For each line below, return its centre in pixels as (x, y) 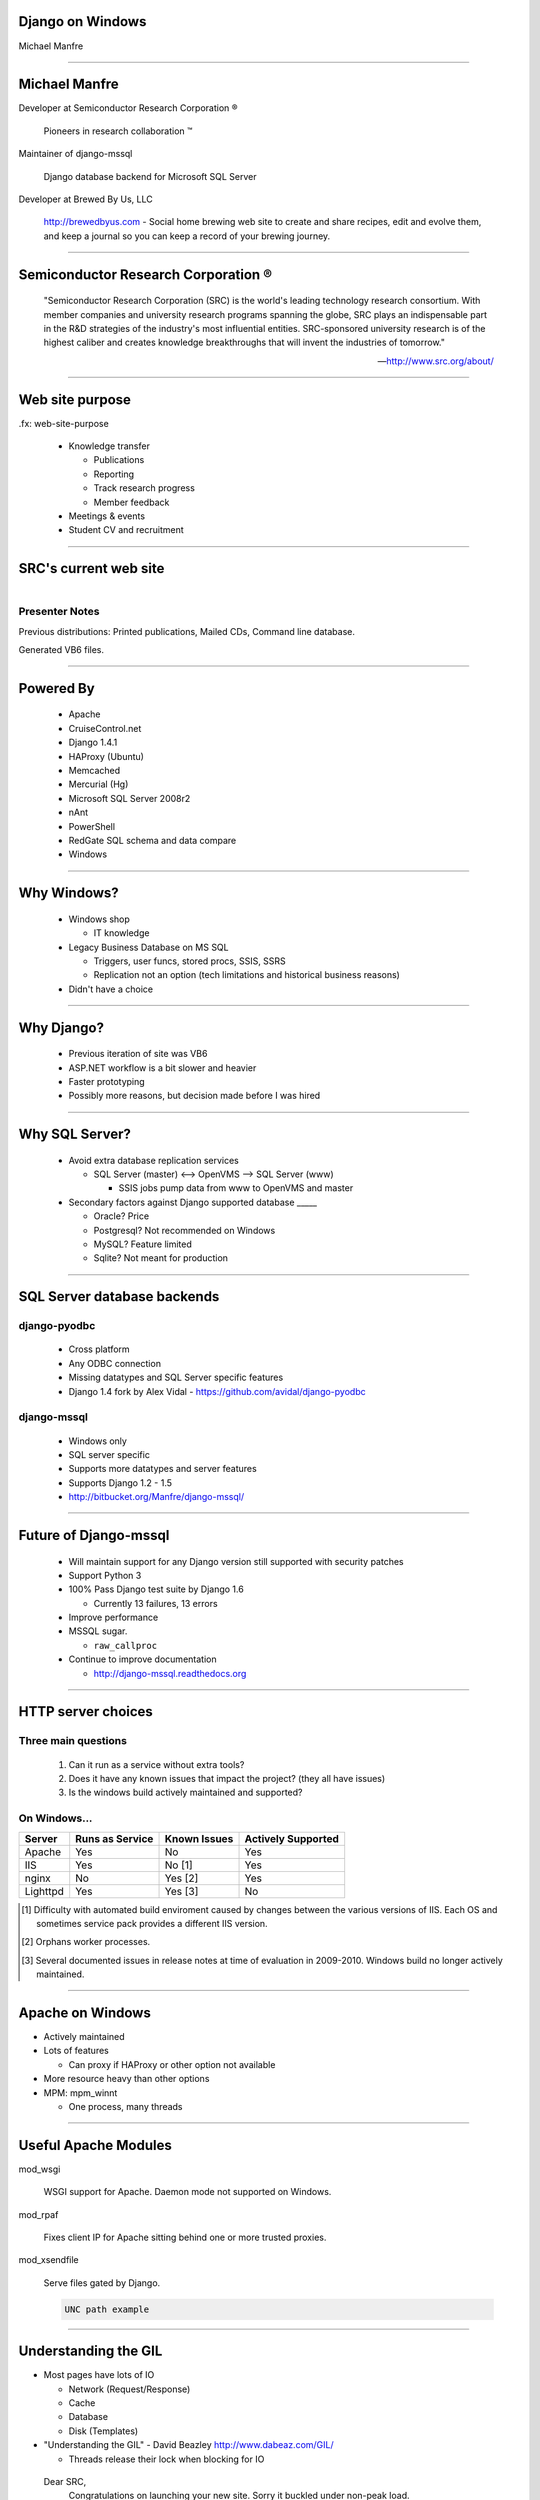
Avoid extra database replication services (153, 1160)
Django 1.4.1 (93, 742)
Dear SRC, (65, 2482)
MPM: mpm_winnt (80, 2092)
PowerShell (91, 826)
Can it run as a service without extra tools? (156, 1764)
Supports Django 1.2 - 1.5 (120, 1482)
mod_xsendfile (48, 2260)
